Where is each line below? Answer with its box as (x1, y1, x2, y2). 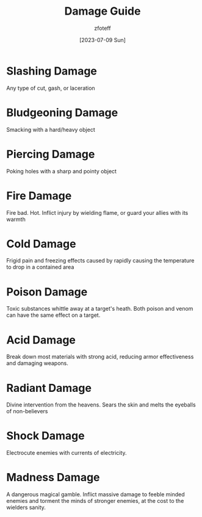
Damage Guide (64, 4, 141, 18)
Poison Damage (6, 285, 88, 298)
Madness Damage (6, 471, 100, 485)
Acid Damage (6, 333, 76, 347)
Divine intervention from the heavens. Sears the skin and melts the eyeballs (6, 401, 197, 408)
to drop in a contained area (6, 264, 74, 271)
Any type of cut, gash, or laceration (6, 84, 96, 92)
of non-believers (6, 408, 48, 415)
